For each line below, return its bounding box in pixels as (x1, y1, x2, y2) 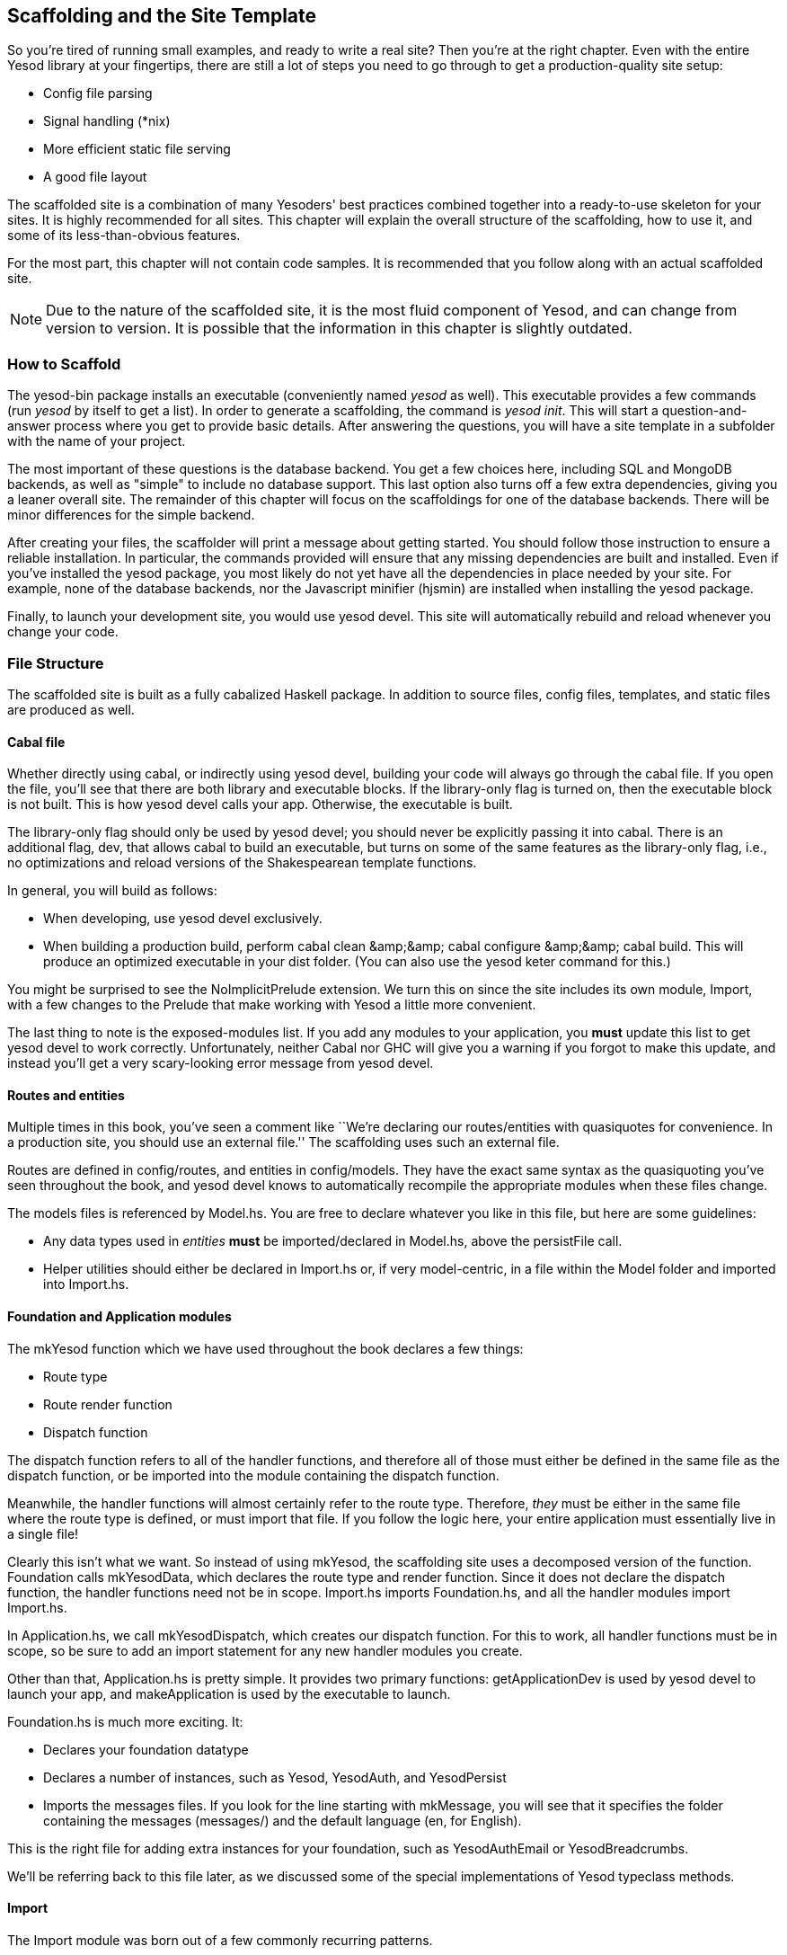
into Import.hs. (43, 1276, 129, 1293)
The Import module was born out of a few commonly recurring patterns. (7, 1932, 433, 1948)
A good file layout (43, 169, 147, 185)
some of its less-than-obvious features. (7, 227, 241, 244)
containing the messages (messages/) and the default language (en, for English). (43, 1812, 522, 1828)
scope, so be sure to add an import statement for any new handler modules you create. (7, 1642, 523, 1658)
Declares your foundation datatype (43, 1741, 249, 1757)
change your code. (7, 624, 119, 640)
